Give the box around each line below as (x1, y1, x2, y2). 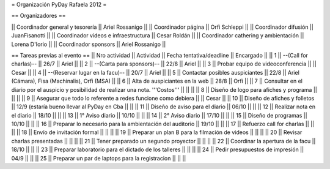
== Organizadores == (11, 12, 66, 20)
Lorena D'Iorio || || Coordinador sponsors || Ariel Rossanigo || (11, 40, 166, 48)
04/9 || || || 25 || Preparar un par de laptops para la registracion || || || (11, 154, 186, 162)
